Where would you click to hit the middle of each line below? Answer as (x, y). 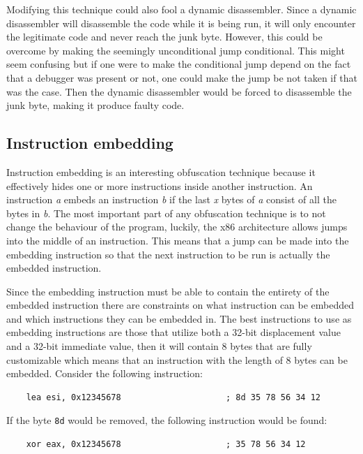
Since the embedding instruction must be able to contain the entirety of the (168, 291)
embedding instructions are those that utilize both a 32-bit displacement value (173, 332)
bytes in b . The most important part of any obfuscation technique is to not (166, 213)
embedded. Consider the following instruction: (105, 373)
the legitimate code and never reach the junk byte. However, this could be (164, 37)
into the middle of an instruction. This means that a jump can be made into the (178, 240)
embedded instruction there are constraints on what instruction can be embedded (180, 305)
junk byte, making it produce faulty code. (95, 105)
